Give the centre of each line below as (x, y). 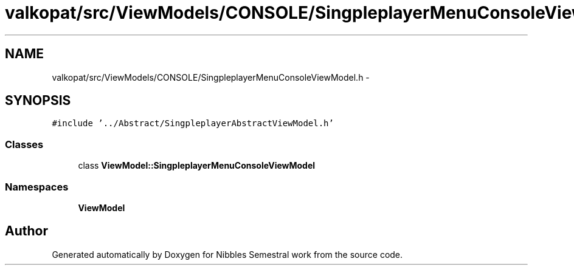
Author (26, 231)
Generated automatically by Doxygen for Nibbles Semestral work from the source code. (227, 254)
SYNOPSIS (38, 101)
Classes (24, 144)
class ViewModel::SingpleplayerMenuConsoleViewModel (197, 166)
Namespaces (37, 187)
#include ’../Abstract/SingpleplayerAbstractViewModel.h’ (193, 123)
